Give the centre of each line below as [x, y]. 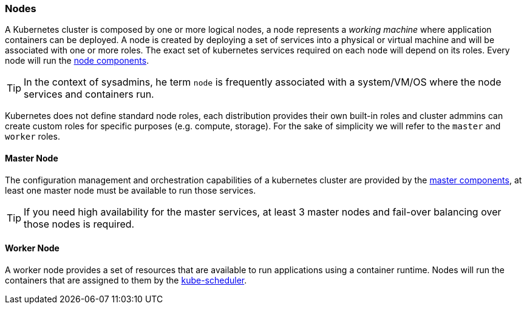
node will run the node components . [77, 61]
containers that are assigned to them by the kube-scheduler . [126, 280]
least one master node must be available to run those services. [131, 190]
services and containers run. [89, 94]
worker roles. [32, 137]
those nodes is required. [79, 224]
